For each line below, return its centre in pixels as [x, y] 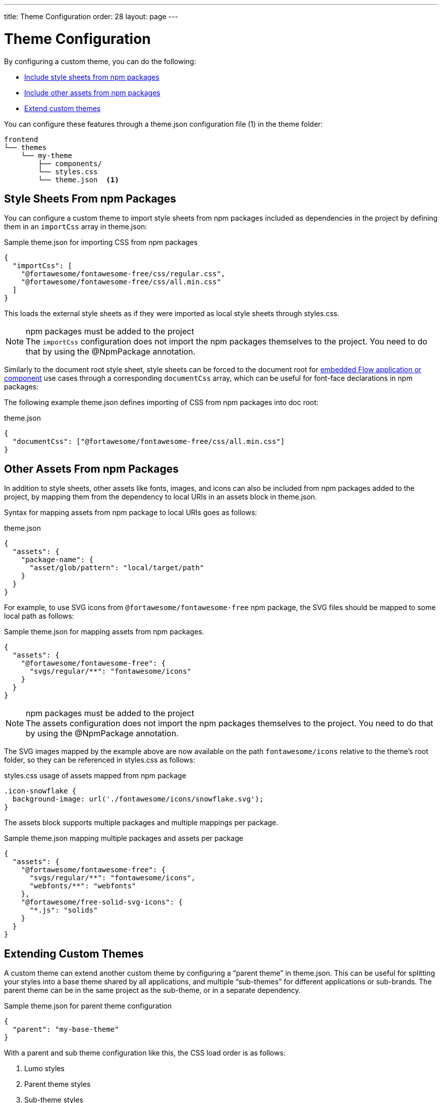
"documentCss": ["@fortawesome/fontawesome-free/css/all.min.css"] [149, 442]
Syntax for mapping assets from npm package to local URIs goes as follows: [131, 513]
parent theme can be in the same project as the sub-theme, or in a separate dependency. [152, 990]
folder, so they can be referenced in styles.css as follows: [100, 760]
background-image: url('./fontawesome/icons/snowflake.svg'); [138, 799]
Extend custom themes [63, 108]
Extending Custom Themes [74, 954]
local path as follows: [39, 616]
